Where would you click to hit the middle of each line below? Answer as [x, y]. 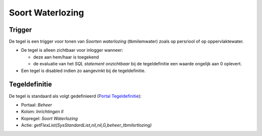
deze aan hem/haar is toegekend [66, 57]
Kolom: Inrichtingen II [42, 112]
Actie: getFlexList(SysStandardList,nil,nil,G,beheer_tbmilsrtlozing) [87, 125]
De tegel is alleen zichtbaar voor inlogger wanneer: [72, 50]
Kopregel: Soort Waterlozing [49, 118]
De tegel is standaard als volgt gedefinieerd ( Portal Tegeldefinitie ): [75, 96]
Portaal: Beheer [37, 105]
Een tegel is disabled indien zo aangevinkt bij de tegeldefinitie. [83, 71]
